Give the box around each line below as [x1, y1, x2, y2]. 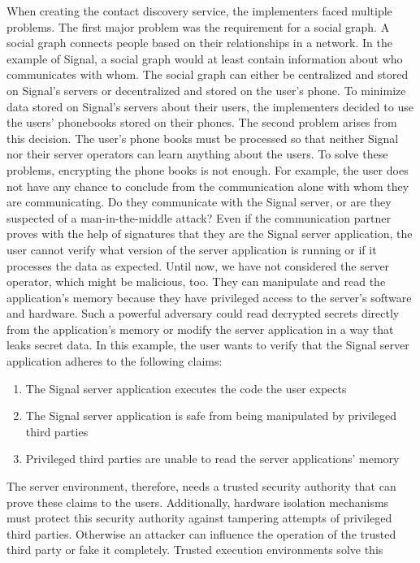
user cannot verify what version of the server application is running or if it [6, 240, 377, 258]
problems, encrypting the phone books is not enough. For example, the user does [6, 161, 409, 178]
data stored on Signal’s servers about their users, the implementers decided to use [6, 97, 414, 115]
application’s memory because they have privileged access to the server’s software [6, 288, 412, 305]
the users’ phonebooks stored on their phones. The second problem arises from [6, 114, 397, 131]
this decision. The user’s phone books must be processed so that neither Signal [6, 129, 399, 146]
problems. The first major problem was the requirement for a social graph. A [6, 18, 390, 35]
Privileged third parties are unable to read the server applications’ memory [25, 450, 400, 467]
